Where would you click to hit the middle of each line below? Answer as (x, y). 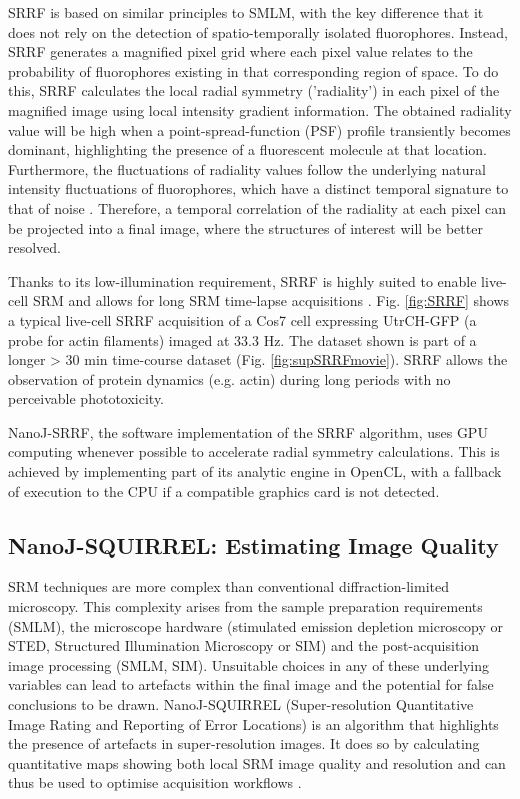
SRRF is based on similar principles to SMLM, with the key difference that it (246, 12)
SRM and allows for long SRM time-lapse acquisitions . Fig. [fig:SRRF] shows (271, 300)
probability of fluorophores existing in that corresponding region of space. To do (253, 70)
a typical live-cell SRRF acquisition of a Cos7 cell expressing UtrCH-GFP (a (242, 319)
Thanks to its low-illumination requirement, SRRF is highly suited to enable (242, 280)
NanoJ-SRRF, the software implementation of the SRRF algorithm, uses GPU (248, 431)
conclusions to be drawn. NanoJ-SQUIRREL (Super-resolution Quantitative (241, 704)
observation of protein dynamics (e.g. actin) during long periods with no (229, 378)
